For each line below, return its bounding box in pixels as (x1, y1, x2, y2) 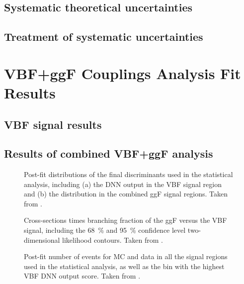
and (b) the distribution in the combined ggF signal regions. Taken (24, 189, 228, 199)
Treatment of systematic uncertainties (4, 29, 203, 44)
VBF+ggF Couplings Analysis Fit (4, 63, 241, 83)
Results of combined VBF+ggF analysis (4, 146, 213, 161)
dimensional (24, 234, 60, 245)
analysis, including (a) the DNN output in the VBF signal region (24, 179, 222, 189)
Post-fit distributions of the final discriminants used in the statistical (24, 169, 233, 180)
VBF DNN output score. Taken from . (24, 271, 141, 281)
